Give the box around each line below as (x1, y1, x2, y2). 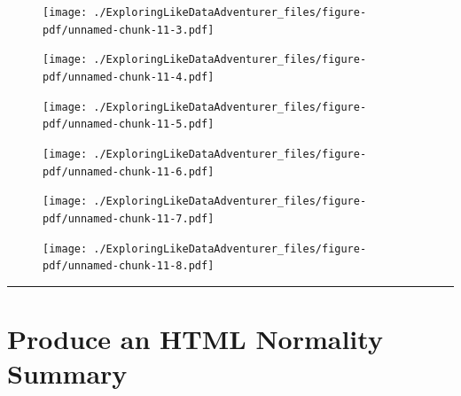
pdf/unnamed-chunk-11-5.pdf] (43, 118, 215, 131)
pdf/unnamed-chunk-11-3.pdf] (43, 23, 215, 36)
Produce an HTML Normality (7, 321, 383, 357)
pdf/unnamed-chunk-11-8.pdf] (43, 260, 215, 273)
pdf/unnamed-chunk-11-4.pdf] (43, 70, 215, 83)
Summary (7, 355, 128, 392)
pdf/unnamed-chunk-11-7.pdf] (43, 212, 215, 225)
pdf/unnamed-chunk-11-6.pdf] (43, 165, 215, 178)
